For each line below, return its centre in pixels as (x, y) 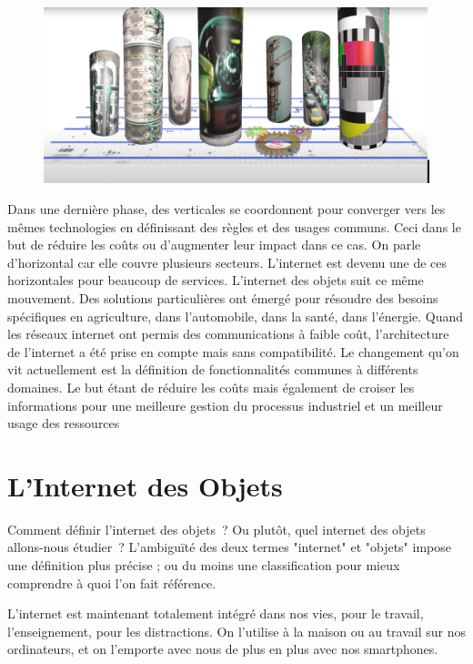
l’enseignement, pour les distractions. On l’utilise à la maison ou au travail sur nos (236, 631)
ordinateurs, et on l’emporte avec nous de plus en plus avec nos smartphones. (223, 649)
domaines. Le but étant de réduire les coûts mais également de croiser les (211, 387)
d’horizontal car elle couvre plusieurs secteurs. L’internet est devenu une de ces (227, 262)
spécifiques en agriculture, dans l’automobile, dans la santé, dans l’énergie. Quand (236, 316)
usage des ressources (64, 423)
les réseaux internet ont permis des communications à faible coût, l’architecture (228, 334)
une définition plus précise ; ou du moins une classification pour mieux (204, 565)
